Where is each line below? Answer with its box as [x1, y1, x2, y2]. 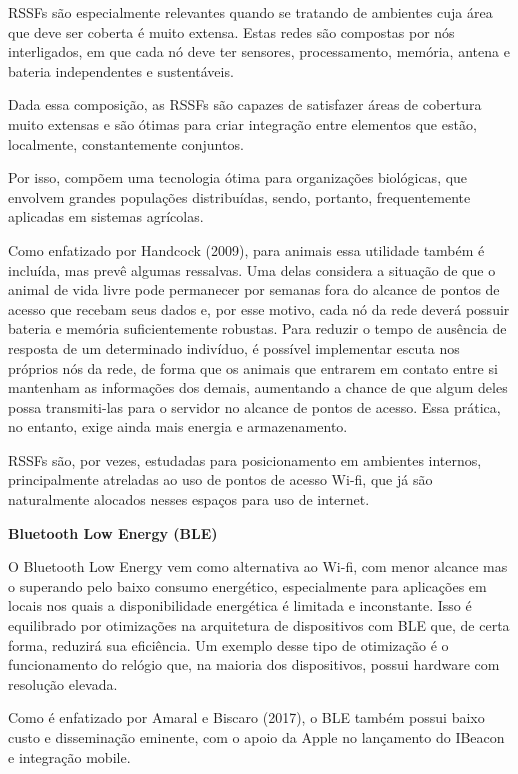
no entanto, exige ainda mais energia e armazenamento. [8, 416, 348, 437]
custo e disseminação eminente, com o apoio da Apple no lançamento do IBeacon [8, 727, 505, 747]
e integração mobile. [8, 746, 131, 767]
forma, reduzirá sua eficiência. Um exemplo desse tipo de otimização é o [8, 634, 449, 655]
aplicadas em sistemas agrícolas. [8, 206, 204, 227]
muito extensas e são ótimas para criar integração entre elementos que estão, [8, 113, 477, 134]
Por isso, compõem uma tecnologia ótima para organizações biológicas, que [8, 167, 468, 188]
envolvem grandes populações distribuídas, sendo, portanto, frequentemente [8, 186, 471, 207]
